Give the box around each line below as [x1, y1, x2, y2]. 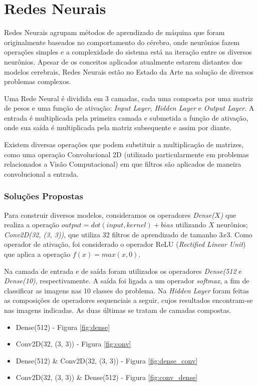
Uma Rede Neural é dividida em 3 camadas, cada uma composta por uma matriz [4, 93, 253, 103]
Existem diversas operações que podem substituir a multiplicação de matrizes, [4, 139, 244, 150]
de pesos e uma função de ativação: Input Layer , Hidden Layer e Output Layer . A [4, 103, 254, 113]
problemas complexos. [4, 76, 71, 87]
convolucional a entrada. [4, 168, 79, 179]
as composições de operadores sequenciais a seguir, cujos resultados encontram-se [4, 295, 253, 305]
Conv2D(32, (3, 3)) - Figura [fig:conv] [16, 338, 131, 349]
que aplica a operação [4, 249, 71, 259]
